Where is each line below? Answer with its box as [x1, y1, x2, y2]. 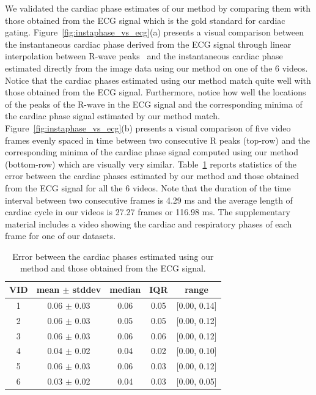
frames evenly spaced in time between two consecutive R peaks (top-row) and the [5, 133, 310, 146]
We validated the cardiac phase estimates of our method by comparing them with [5, 2, 311, 14]
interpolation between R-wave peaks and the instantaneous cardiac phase [5, 50, 283, 62]
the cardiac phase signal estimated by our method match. [5, 109, 220, 122]
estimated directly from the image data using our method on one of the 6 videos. [5, 61, 308, 74]
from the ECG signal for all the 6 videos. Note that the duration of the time [5, 181, 291, 194]
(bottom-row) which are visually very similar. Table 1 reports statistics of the [5, 157, 297, 170]
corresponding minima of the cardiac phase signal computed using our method [5, 146, 298, 158]
